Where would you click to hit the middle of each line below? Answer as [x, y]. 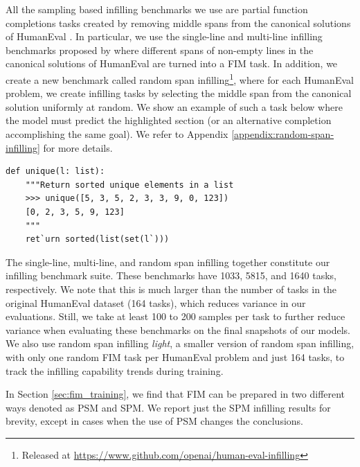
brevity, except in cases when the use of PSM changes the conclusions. [154, 421]
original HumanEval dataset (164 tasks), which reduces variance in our [156, 302]
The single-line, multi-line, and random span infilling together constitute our [168, 262]
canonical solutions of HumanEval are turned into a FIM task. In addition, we [172, 63]
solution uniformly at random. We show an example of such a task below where [174, 106]
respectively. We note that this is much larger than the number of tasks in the [171, 289]
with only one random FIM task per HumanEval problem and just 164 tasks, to [175, 356]
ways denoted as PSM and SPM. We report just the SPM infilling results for [168, 407]
